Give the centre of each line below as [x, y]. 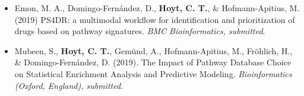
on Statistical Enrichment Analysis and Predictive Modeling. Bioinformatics [153, 73]
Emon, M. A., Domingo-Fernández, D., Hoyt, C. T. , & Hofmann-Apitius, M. [157, 8]
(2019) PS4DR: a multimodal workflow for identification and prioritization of [155, 19]
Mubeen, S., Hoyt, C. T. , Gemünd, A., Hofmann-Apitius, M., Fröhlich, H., [153, 50]
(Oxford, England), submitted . [69, 85]
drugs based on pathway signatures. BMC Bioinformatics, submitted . [140, 31]
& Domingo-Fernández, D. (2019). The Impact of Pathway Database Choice [153, 62]
